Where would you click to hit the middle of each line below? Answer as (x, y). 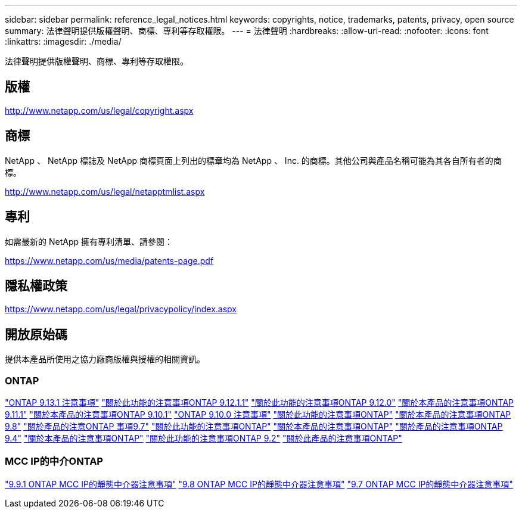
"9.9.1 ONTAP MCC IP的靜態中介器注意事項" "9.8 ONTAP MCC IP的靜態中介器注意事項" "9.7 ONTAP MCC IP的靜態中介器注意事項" (259, 484)
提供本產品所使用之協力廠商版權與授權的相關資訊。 (105, 359)
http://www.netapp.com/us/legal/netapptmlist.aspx (105, 191)
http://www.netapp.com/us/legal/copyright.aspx (99, 110)
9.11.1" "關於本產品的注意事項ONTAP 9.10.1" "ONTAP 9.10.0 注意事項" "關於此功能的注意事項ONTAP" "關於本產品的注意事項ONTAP (258, 414)
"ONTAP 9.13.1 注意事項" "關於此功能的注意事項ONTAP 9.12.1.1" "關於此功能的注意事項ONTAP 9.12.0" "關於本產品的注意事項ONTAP (260, 402)
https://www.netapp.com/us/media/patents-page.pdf (109, 260)
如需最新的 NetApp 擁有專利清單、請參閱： (89, 241)
